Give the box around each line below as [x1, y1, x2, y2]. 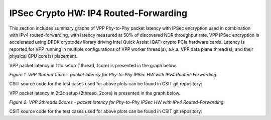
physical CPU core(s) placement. [9, 53, 78, 59]
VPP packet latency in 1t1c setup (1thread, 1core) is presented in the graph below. [9, 62, 177, 68]
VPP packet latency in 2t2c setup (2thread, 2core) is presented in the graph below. [9, 90, 181, 96]
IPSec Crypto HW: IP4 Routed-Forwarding [9, 8, 188, 19]
